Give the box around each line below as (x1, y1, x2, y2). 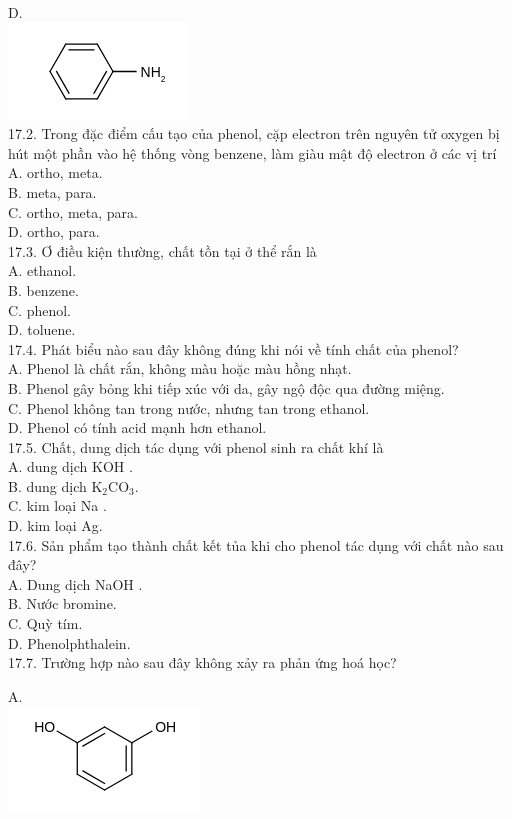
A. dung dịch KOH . (8, 456, 133, 477)
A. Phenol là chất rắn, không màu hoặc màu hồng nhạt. (8, 358, 352, 379)
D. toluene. (8, 319, 76, 340)
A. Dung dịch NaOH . (8, 573, 143, 594)
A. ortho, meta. (8, 162, 103, 183)
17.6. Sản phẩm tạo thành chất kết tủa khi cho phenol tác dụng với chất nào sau (8, 534, 504, 555)
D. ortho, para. (8, 221, 100, 242)
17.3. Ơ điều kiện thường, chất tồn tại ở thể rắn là (8, 240, 317, 261)
